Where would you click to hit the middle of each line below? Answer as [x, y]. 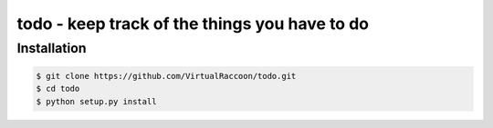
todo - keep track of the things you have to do [193, 24]
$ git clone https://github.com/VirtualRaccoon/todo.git [166, 76]
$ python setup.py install [96, 101]
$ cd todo [58, 89]
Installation [52, 48]
